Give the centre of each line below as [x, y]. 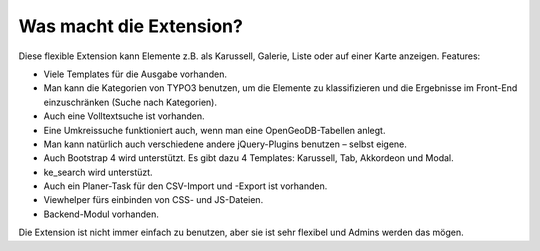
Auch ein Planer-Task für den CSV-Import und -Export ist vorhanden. [185, 186]
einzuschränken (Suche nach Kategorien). [130, 102]
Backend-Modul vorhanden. [101, 214]
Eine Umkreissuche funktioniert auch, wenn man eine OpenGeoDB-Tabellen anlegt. [214, 130]
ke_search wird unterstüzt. [98, 172]
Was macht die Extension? [131, 26]
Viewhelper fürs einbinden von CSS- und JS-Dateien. [153, 200]
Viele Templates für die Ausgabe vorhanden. [135, 74]
